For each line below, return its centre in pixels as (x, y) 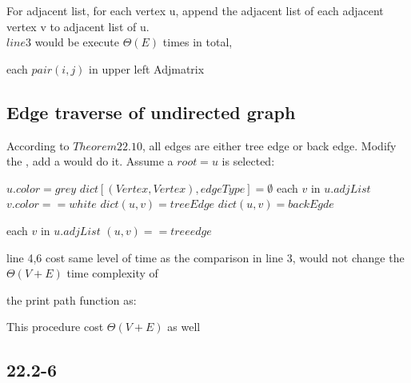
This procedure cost (55, 327)
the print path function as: (72, 299)
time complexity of (112, 273)
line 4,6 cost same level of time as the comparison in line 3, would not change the (205, 257)
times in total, (198, 42)
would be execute (77, 42)
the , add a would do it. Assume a (90, 161)
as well (184, 327)
